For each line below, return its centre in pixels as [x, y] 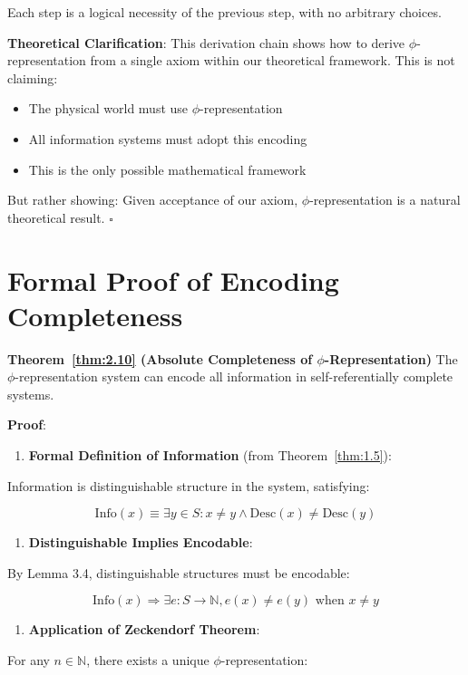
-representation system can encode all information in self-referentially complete [234, 376]
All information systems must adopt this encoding [168, 138]
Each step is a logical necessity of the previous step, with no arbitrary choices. [224, 12]
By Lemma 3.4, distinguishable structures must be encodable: [179, 572]
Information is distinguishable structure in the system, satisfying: [189, 485]
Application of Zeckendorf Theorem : [144, 629]
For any [29, 660]
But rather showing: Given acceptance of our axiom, [153, 200]
